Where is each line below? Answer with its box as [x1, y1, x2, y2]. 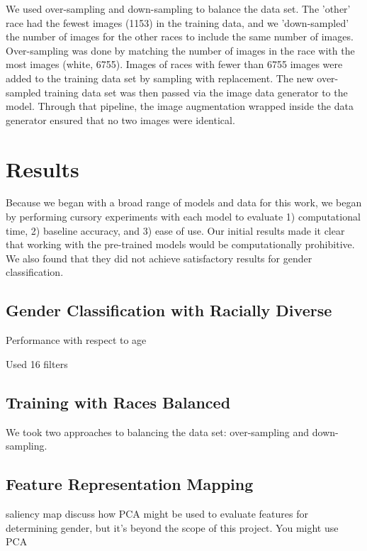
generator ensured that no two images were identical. [6, 112, 235, 127]
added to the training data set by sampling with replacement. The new [6, 70, 314, 85]
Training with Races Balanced [6, 391, 231, 413]
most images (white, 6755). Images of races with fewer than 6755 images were [6, 57, 343, 72]
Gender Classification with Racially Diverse [6, 299, 332, 321]
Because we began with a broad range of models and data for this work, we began [6, 195, 362, 210]
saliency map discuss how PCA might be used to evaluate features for [6, 506, 308, 521]
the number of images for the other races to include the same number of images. [6, 29, 354, 44]
